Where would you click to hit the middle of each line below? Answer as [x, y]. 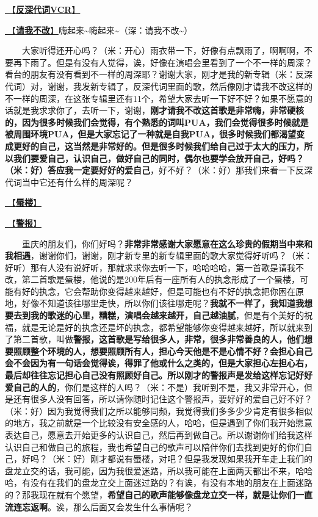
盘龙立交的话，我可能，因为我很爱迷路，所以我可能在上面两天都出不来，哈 [154, 470]
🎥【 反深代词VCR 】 [43, 9]
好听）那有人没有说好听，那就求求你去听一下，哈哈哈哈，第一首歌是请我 [150, 267]
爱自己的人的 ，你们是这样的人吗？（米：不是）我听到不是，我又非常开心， [154, 387]
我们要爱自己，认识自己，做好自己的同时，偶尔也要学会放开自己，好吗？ [158, 158]
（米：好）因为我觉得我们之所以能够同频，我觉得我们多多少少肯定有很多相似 [159, 410]
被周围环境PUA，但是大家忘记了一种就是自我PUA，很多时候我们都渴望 [151, 134]
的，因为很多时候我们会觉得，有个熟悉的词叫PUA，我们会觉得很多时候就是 [157, 122]
